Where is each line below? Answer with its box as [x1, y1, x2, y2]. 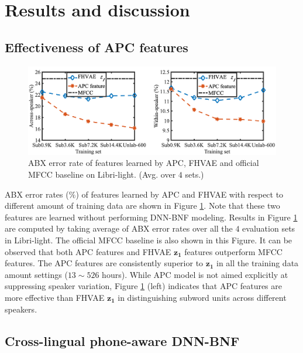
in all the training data [216, 257, 299, 269]
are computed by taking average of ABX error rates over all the [5, 222, 233, 235]
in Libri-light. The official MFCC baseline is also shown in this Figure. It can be [5, 234, 292, 246]
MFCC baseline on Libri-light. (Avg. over [28, 168, 176, 181]
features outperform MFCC [184, 245, 283, 257]
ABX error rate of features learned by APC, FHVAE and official [28, 157, 259, 169]
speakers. [5, 303, 37, 315]
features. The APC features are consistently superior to [5, 257, 204, 269]
